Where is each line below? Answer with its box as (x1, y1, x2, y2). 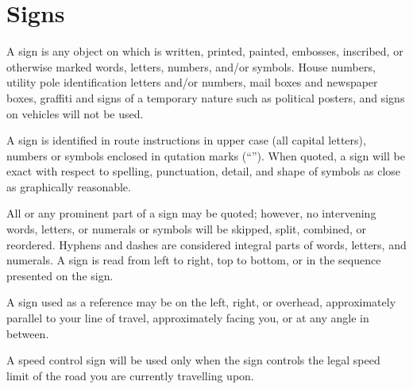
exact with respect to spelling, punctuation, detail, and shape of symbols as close (6, 163, 401, 179)
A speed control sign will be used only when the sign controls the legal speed (6, 352, 380, 368)
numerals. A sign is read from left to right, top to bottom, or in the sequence (6, 252, 381, 268)
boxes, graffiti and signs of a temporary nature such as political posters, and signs (6, 89, 405, 106)
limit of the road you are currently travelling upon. (6, 367, 254, 383)
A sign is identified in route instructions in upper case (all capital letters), (6, 132, 366, 148)
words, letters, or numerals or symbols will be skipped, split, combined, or (6, 221, 367, 237)
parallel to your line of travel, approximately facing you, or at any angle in (6, 310, 369, 326)
